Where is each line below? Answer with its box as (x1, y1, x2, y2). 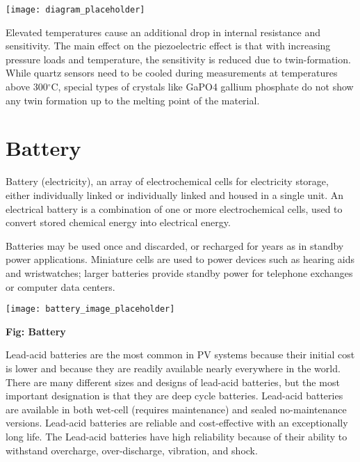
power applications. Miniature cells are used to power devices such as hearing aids (6, 252, 354, 266)
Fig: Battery (6, 324, 66, 338)
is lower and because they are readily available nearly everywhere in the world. (6, 360, 341, 375)
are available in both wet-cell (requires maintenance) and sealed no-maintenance (6, 401, 347, 416)
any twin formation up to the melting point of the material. (6, 93, 260, 107)
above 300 (6, 79, 48, 94)
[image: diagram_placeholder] (6, 5, 145, 15)
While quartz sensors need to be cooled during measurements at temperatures (6, 65, 338, 80)
